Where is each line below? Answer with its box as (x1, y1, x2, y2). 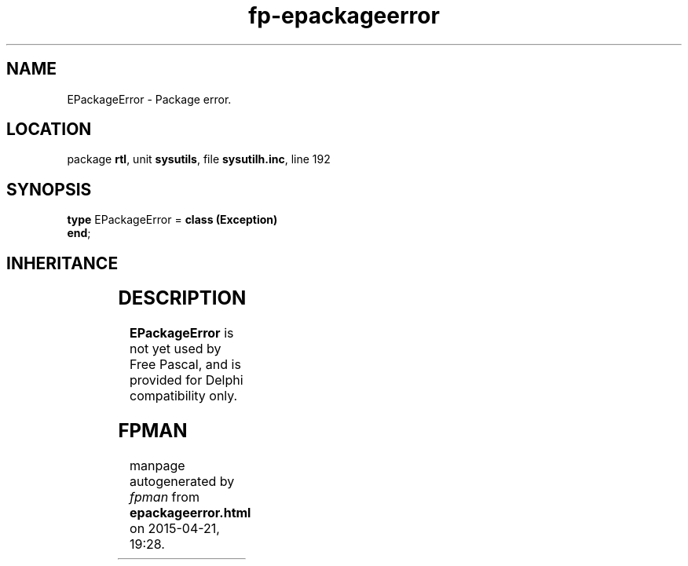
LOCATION (6, 119, 92, 140)
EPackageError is (130, 325, 234, 341)
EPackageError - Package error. (67, 92, 232, 106)
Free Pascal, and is (130, 356, 241, 373)
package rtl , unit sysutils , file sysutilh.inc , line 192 (67, 152, 331, 166)
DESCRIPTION (118, 287, 247, 310)
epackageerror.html (130, 504, 251, 520)
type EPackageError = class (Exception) (67, 213, 278, 227)
